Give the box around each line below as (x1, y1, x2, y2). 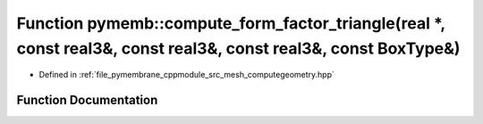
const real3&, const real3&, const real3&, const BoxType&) (16, 38, 461, 58)
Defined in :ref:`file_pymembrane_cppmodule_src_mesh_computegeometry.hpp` (38, 70, 335, 80)
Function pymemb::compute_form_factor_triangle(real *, (16, 13, 446, 33)
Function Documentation (16, 93, 158, 108)
